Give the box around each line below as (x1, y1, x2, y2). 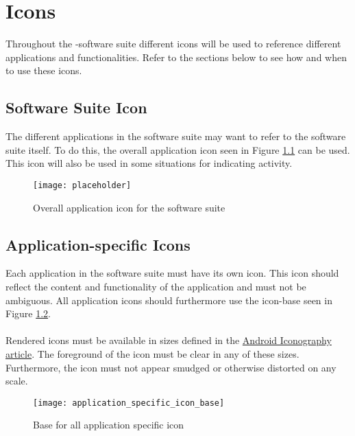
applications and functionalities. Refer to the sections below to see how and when (5, 49, 347, 64)
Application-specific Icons (5, 233, 191, 255)
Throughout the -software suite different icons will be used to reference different (5, 36, 341, 51)
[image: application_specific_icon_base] (33, 398, 225, 408)
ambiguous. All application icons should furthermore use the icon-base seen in (5, 292, 332, 307)
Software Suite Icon (5, 97, 147, 118)
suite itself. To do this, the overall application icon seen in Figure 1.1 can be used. (5, 142, 350, 157)
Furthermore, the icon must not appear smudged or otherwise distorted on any (5, 360, 336, 374)
